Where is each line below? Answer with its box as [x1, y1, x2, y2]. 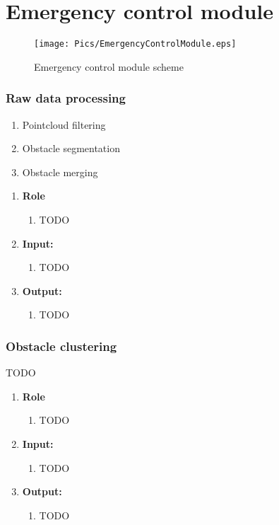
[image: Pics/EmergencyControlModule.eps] [34, 39, 237, 50]
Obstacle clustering [6, 337, 117, 354]
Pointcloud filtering [22, 117, 106, 132]
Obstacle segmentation [22, 141, 120, 156]
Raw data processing [6, 89, 126, 107]
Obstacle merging [22, 164, 98, 179]
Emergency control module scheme [34, 59, 184, 74]
